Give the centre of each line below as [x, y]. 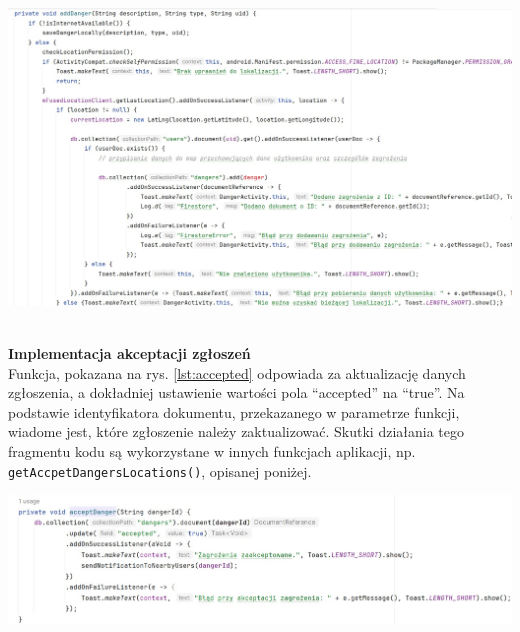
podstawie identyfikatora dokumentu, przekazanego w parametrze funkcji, [234, 411]
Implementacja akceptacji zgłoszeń [129, 352]
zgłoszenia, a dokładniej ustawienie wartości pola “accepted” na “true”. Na [236, 392]
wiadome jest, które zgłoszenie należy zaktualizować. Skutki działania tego [236, 431]
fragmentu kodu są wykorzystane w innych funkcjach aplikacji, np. [212, 450]
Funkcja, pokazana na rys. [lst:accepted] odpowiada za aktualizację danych [237, 372]
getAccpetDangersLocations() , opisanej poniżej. [160, 470]
